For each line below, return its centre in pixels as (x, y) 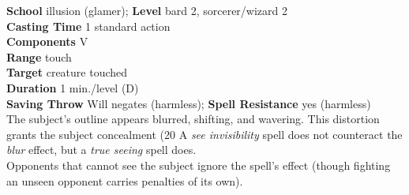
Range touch (39, 56)
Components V (47, 41)
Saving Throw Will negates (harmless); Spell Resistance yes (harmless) (189, 103)
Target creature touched (67, 72)
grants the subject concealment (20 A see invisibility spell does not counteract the (204, 134)
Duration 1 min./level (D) (73, 87)
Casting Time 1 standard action (88, 26)
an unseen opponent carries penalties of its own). (125, 180)
